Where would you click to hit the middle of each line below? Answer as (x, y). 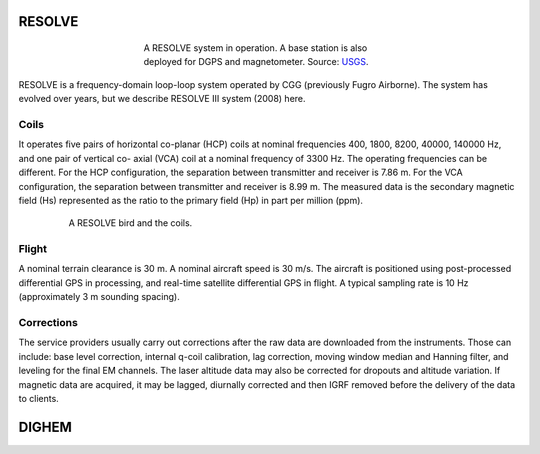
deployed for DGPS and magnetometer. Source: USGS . (256, 62)
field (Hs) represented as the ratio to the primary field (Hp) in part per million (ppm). (191, 200)
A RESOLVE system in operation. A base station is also (255, 48)
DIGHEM (45, 426)
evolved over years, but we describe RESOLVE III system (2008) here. (162, 99)
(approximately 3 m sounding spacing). (99, 297)
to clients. (38, 398)
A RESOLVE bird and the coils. (130, 223)
